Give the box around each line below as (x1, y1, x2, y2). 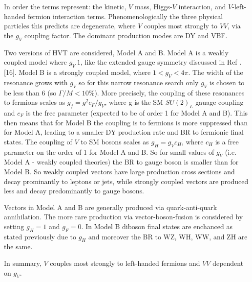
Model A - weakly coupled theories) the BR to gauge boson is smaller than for (4, 157, 239, 167)
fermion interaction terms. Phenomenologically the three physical (28, 11, 223, 21)
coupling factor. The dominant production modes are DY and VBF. (24, 30, 228, 40)
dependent (212, 258, 244, 268)
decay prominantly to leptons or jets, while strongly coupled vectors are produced (4, 176, 249, 186)
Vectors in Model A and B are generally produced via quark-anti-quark (4, 202, 217, 212)
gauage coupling (195, 97, 244, 107)
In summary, (4, 258, 42, 268)
